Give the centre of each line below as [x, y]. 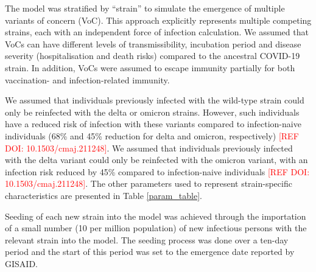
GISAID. [21, 263]
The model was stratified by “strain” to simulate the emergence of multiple [145, 8]
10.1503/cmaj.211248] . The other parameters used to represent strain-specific [149, 183]
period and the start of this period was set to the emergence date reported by [150, 252]
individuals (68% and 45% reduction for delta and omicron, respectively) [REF [152, 135]
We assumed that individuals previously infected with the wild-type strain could [155, 100]
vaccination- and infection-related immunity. [87, 79]
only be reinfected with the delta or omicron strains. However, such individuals [152, 112]
